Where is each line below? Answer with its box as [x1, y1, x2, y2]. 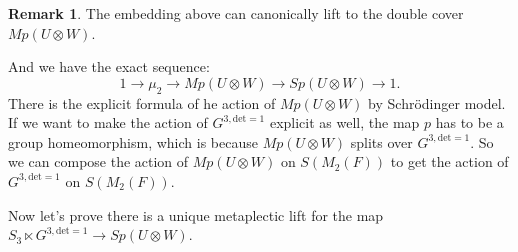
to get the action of [390, 151, 509, 172]
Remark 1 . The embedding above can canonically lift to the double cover [8, 3, 464, 23]
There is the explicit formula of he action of [8, 92, 276, 113]
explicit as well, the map [269, 112, 420, 133]
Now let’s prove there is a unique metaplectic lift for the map [8, 204, 384, 225]
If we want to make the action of [8, 112, 208, 133]
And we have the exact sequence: [8, 56, 210, 77]
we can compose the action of [8, 151, 189, 172]
